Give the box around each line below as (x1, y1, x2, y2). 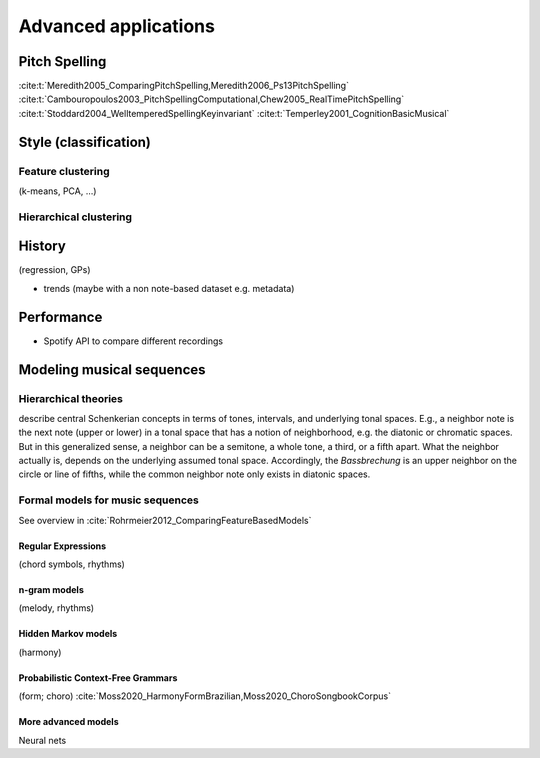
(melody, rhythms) (18, 602, 95, 614)
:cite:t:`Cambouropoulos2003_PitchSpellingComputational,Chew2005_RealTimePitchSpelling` (18, 93, 405, 105)
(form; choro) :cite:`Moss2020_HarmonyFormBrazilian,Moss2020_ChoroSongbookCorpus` (18, 690, 392, 702)
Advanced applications (18, 15, 215, 37)
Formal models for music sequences (18, 493, 199, 507)
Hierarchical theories (18, 391, 124, 405)
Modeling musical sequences (18, 361, 206, 378)
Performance (18, 308, 103, 325)
